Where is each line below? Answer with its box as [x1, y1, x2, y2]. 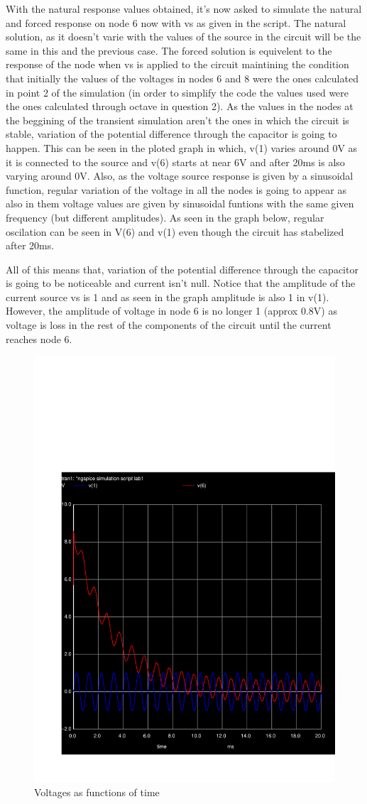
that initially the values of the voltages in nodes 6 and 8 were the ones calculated [6, 70, 358, 85]
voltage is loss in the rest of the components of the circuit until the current [6, 317, 332, 332]
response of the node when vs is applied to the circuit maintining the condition [6, 57, 349, 72]
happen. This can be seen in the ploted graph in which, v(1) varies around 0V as [6, 140, 358, 155]
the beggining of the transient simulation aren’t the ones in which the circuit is [6, 112, 349, 127]
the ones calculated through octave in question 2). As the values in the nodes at [6, 99, 354, 114]
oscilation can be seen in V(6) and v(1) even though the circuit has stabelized [6, 224, 344, 239]
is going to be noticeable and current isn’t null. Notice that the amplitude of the [6, 276, 356, 290]
